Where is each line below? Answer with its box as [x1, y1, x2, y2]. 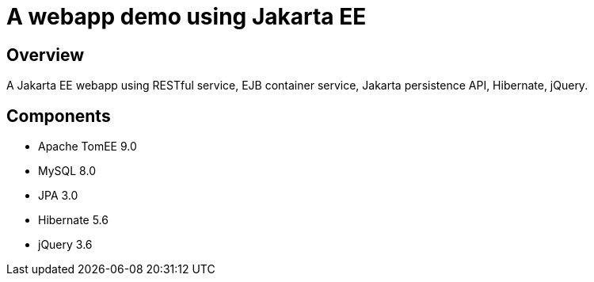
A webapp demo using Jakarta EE [6, 3, 367, 30]
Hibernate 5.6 [38, 213, 109, 227]
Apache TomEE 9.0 [38, 139, 137, 154]
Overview [6, 44, 85, 65]
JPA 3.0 [38, 189, 78, 203]
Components [6, 105, 111, 126]
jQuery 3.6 [38, 238, 93, 252]
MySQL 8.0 [38, 164, 96, 178]
